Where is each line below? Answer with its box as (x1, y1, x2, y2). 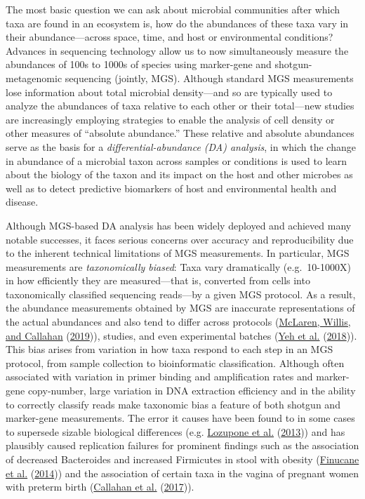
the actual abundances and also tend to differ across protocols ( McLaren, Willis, (6, 314, 351, 329)
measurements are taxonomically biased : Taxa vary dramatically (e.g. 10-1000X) (6, 259, 351, 274)
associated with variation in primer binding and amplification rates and (6, 369, 313, 384)
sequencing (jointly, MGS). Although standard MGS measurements (65, 70, 354, 85)
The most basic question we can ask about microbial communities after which (6, 2, 340, 16)
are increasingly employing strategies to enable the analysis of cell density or (6, 112, 335, 126)
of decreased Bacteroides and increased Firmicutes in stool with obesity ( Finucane (6, 452, 359, 466)
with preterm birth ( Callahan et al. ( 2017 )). (6, 479, 194, 494)
